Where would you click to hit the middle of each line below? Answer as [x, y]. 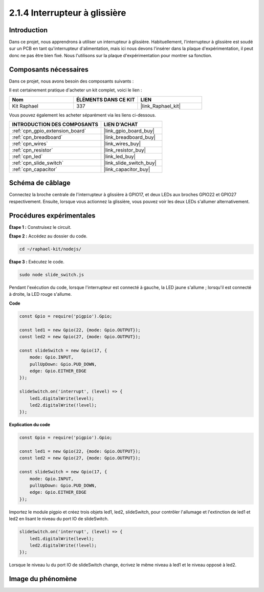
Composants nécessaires [49, 69]
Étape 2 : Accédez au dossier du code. [48, 236]
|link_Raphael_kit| [161, 106]
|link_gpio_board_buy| [129, 131]
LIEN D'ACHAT [121, 124]
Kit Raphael [25, 106]
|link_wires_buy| [122, 143]
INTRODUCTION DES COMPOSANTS [55, 124]
